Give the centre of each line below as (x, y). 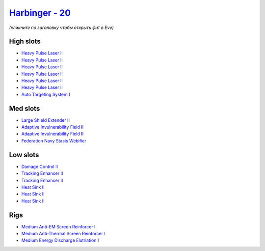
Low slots (24, 155)
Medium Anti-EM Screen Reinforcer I (58, 226)
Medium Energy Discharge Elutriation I (60, 240)
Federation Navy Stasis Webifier (54, 140)
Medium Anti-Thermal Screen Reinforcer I (63, 234)
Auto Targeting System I (46, 94)
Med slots (25, 108)
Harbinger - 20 (40, 13)
